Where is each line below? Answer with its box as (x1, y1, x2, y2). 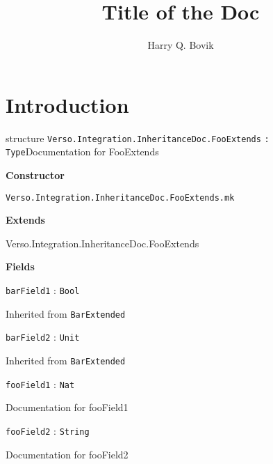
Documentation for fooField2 (6, 447, 129, 461)
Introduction (6, 90, 129, 118)
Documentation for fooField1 (6, 400, 129, 415)
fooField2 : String (6, 423, 90, 438)
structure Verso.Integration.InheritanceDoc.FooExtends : (6, 130, 270, 145)
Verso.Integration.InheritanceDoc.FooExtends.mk (6, 192, 235, 203)
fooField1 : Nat (6, 376, 75, 391)
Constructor (6, 167, 65, 182)
